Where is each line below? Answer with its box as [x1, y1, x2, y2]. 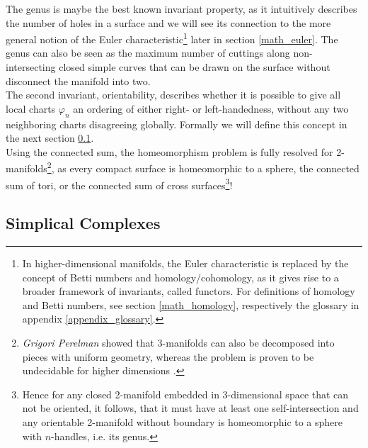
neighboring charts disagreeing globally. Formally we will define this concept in [6, 116, 347, 131]
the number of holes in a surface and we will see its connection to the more [6, 15, 331, 30]
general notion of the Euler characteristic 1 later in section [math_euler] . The [6, 30, 338, 46]
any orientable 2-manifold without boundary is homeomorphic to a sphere [22, 415, 343, 430]
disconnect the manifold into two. [6, 73, 151, 88]
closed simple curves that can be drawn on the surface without [59, 60, 330, 74]
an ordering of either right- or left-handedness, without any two [73, 101, 349, 116]
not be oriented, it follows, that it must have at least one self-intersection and [22, 401, 359, 415]
